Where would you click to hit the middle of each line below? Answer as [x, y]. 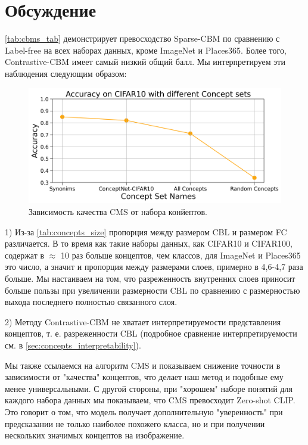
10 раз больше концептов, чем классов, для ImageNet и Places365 [181, 255]
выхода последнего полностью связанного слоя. [91, 302]
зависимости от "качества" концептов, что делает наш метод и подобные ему [144, 377]
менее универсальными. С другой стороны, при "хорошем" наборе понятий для [149, 388]
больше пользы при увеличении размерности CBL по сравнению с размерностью [153, 290]
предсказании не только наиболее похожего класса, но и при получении [135, 423]
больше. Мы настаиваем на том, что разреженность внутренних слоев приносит [150, 278]
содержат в [25, 255]
